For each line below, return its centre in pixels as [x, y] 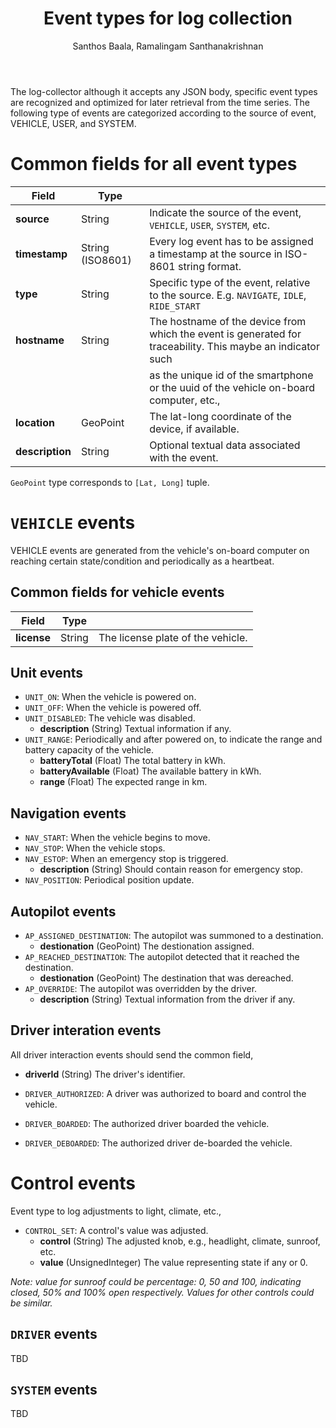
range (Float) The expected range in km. [123, 782]
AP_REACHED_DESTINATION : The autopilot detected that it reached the [162, 957]
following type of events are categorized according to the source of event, [163, 113]
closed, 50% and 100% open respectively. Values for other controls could [162, 1292]
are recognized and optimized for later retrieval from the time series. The [160, 102]
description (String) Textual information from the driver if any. [167, 999]
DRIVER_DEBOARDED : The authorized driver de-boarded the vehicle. [158, 1143]
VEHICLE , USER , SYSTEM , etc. [209, 225]
